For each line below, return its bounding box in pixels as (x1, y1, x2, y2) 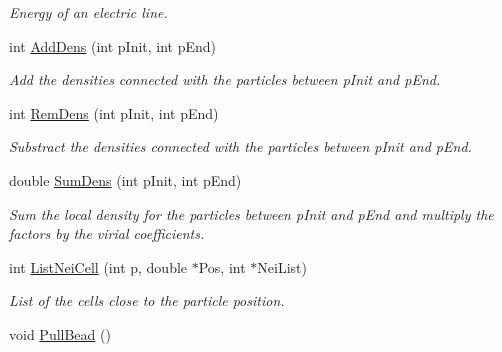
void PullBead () (9, 323, 111, 344)
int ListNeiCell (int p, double (9, 256, 188, 277)
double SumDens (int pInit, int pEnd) (9, 169, 242, 190)
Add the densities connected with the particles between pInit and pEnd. (9, 69, 441, 90)
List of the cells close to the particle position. (9, 290, 285, 311)
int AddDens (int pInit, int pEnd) (9, 35, 217, 56)
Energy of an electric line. (9, 2, 168, 22)
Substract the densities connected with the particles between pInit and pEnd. (9, 136, 472, 157)
